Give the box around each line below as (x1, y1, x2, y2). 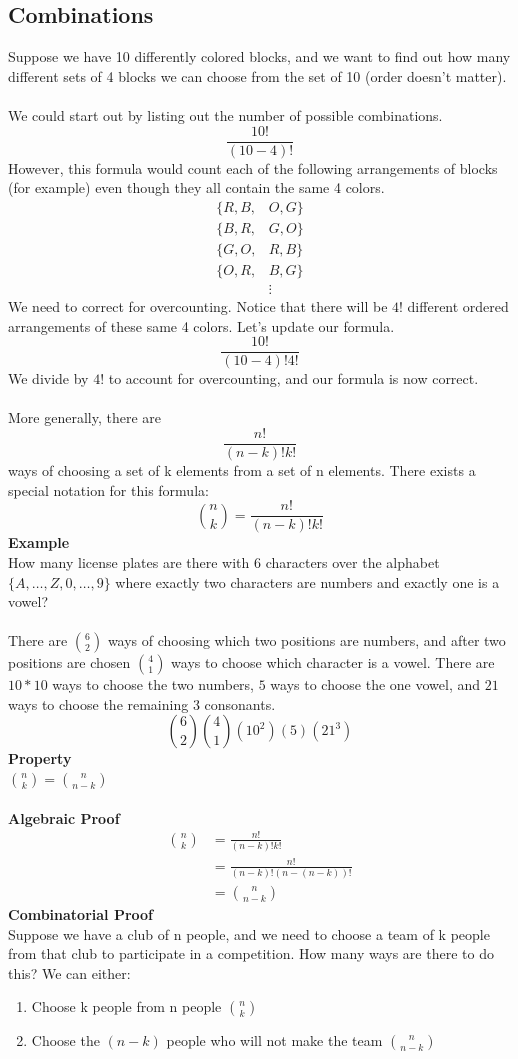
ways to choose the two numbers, (52, 674, 254, 695)
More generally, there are (8, 407, 161, 428)
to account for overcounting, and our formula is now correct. (108, 368, 479, 389)
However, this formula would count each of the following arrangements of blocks (8, 157, 498, 178)
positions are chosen (8, 652, 131, 673)
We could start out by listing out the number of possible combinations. (8, 104, 443, 125)
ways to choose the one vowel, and (270, 674, 481, 695)
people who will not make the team (166, 1030, 383, 1051)
